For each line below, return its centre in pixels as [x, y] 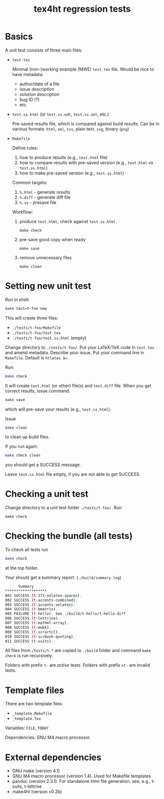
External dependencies [53, 757]
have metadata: [28, 74]
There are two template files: [34, 704]
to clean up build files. [27, 437]
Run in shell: [17, 300]
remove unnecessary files [46, 257]
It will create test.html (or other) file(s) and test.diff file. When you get [78, 385]
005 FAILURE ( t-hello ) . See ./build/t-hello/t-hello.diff [65, 614]
